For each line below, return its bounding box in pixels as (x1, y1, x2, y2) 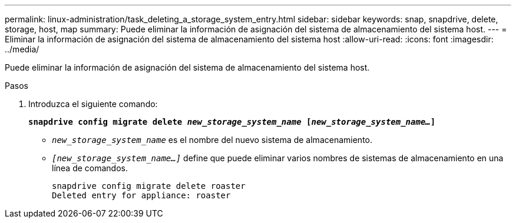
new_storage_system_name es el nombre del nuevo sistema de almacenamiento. (52, 135, 372, 145)
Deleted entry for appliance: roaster (52, 191, 231, 200)
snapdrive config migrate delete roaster (52, 181, 246, 191)
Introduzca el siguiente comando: (28, 99, 158, 109)
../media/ (5, 44, 39, 54)
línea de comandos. (52, 163, 128, 173)
